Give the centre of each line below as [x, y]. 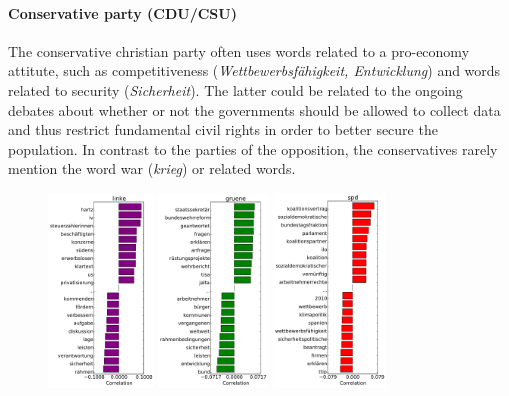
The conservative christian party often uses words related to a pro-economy [239, 50]
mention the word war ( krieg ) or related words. [152, 168]
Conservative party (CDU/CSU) [122, 12]
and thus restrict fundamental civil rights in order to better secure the [223, 129]
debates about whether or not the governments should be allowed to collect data [254, 109]
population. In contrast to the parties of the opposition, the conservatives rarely [253, 148]
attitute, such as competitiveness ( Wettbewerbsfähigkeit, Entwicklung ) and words [254, 70]
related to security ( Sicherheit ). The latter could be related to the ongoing [235, 89]
